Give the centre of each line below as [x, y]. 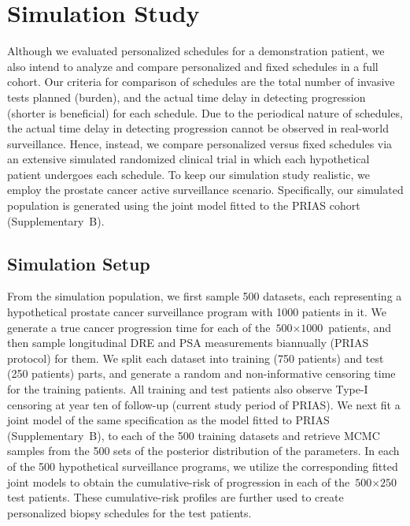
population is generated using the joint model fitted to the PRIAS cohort [184, 205]
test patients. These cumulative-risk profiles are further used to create [175, 497]
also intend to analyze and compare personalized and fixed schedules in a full [193, 66]
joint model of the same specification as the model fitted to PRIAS [168, 420]
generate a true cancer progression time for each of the [139, 327]
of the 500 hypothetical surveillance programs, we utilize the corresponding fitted [203, 466]
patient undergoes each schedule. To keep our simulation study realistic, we [188, 174]
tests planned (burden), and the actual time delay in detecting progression [187, 97]
